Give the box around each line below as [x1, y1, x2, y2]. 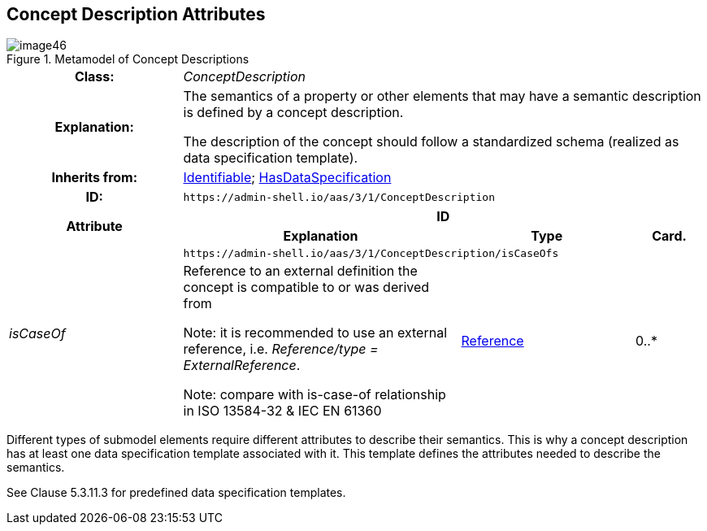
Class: [74, 68, 115, 85]
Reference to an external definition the [183, 263, 418, 280]
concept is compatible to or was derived [183, 279, 430, 296]
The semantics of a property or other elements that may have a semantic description [183, 88, 701, 105]
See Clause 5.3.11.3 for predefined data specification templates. [7, 485, 346, 500]
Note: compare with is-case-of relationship [183, 386, 446, 403]
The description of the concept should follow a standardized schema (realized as [183, 133, 679, 150]
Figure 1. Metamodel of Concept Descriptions [7, 52, 249, 67]
